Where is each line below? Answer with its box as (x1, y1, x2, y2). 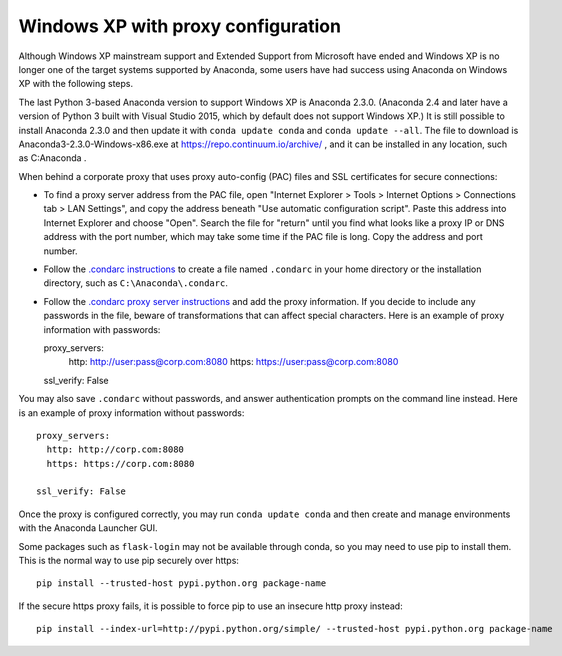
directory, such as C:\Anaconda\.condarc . (43, 277, 229, 289)
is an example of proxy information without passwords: (18, 406, 245, 419)
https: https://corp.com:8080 (46, 458, 195, 469)
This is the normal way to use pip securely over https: (18, 555, 240, 567)
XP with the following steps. (18, 78, 134, 90)
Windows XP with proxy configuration (18, 15, 342, 37)
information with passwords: (43, 323, 161, 335)
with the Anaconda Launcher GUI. (18, 522, 159, 534)
